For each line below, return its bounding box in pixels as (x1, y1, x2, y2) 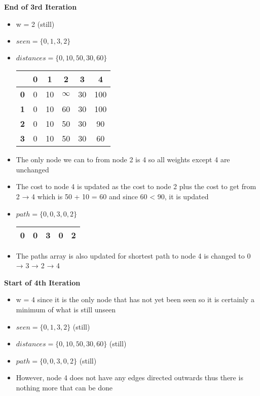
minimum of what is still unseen (16, 304, 116, 314)
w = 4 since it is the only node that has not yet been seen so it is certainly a (16, 294, 255, 305)
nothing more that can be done (16, 382, 113, 392)
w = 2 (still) (16, 18, 55, 29)
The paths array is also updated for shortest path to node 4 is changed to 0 (16, 250, 251, 261)
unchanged (16, 164, 49, 174)
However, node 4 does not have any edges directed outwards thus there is (16, 372, 243, 383)
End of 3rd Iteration (4, 2, 77, 12)
